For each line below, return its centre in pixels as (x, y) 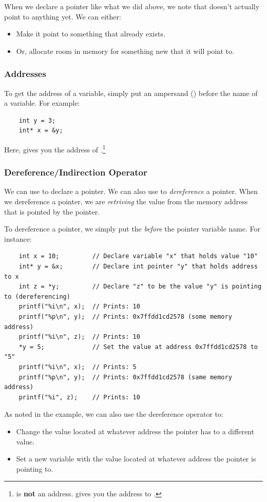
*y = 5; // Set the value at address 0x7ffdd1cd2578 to (138, 347)
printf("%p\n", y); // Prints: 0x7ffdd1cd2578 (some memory (125, 316)
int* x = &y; (41, 131)
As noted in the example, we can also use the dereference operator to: (114, 414)
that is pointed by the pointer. (52, 211)
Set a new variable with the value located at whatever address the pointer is (136, 459)
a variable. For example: (42, 103)
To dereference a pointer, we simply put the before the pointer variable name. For (132, 229)
